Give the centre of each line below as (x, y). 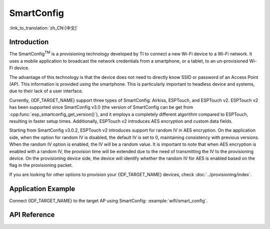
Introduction (29, 42)
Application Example (42, 189)
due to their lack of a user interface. (46, 91)
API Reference (32, 215)
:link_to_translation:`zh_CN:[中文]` (44, 28)
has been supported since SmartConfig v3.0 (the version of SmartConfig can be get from (101, 107)
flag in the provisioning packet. (41, 165)
